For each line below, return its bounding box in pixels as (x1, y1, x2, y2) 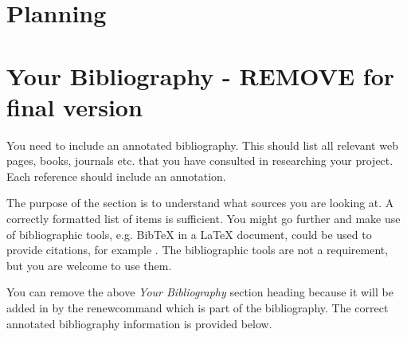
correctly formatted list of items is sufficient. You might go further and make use (6, 210, 401, 227)
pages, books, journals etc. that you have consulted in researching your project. (6, 152, 393, 169)
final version (6, 90, 143, 123)
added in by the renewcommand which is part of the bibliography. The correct (6, 300, 389, 316)
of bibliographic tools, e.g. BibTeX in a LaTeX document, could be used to (6, 225, 372, 242)
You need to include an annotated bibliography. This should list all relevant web (6, 136, 398, 153)
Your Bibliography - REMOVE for (6, 59, 395, 92)
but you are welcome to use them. (6, 257, 172, 273)
